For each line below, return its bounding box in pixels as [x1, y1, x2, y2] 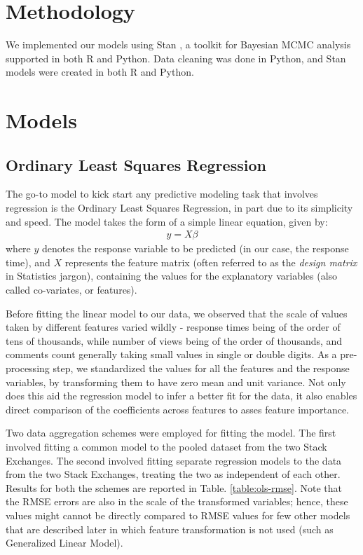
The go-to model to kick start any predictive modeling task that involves [6, 186, 318, 201]
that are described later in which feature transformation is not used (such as [6, 521, 334, 536]
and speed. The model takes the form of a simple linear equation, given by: [6, 214, 328, 228]
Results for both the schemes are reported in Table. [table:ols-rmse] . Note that [6, 480, 342, 495]
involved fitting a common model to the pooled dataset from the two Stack [6, 439, 327, 454]
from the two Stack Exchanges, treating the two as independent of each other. [6, 467, 341, 481]
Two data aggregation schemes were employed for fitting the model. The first [6, 425, 336, 440]
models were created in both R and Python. [6, 64, 194, 79]
